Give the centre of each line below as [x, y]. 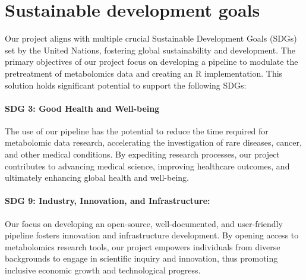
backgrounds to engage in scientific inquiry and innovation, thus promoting [141, 258]
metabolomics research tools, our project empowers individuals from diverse [143, 246]
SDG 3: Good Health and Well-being [82, 108]
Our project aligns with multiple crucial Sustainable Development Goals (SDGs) [151, 38]
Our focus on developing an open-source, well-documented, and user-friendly [144, 223]
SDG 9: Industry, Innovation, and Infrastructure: [108, 201]
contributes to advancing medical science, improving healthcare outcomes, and [147, 166]
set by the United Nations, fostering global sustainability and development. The [150, 50]
